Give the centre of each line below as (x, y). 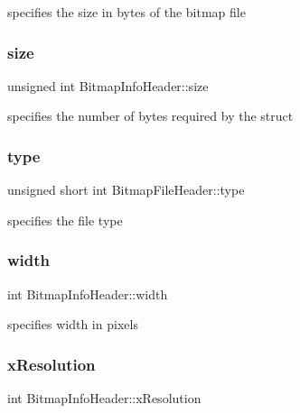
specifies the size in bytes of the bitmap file (127, 12)
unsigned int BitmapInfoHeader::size (108, 85)
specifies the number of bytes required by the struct (150, 116)
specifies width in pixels (73, 324)
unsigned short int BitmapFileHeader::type (126, 190)
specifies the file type (65, 220)
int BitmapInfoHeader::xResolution (104, 398)
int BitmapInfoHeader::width (88, 294)
